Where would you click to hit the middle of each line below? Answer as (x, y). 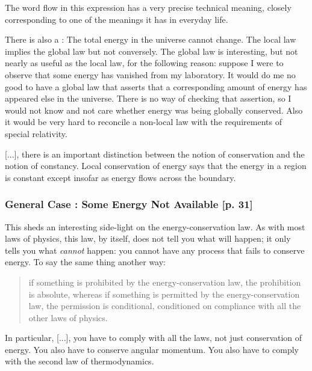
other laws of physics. (68, 317)
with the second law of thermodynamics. (80, 361)
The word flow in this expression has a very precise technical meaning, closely (148, 7)
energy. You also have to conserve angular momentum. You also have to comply (152, 349)
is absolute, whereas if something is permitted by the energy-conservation (164, 294)
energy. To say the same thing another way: (85, 262)
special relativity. (36, 133)
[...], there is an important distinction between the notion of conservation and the (155, 154)
